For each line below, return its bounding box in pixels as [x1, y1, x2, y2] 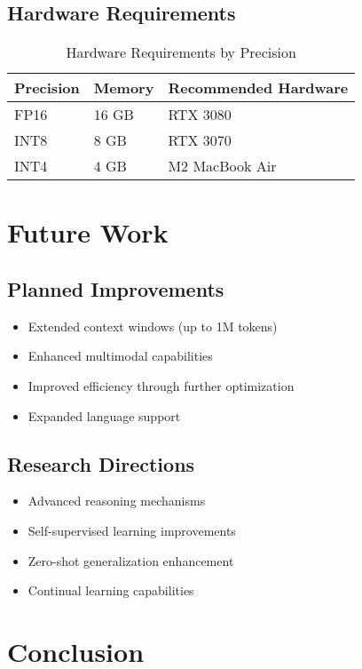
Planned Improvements [7, 275, 224, 302]
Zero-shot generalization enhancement [28, 551, 234, 569]
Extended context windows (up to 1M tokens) [28, 316, 278, 335]
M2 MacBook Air [168, 155, 277, 177]
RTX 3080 [168, 104, 232, 125]
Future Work [7, 214, 169, 251]
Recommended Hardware [168, 77, 349, 99]
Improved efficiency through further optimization [28, 376, 295, 394]
